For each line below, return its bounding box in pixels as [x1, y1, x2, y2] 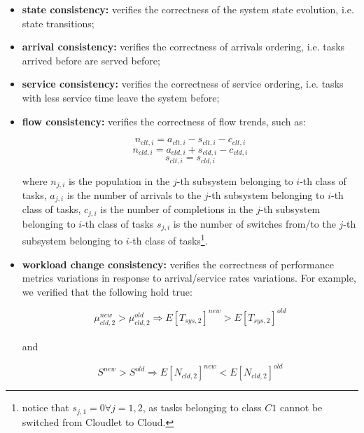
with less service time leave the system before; [22, 90, 220, 104]
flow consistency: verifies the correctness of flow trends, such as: [22, 114, 306, 128]
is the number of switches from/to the [173, 216, 336, 231]
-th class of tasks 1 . [129, 231, 208, 247]
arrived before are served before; [22, 53, 160, 67]
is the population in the [68, 173, 170, 188]
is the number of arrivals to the [66, 187, 202, 202]
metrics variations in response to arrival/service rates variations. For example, [22, 270, 356, 285]
